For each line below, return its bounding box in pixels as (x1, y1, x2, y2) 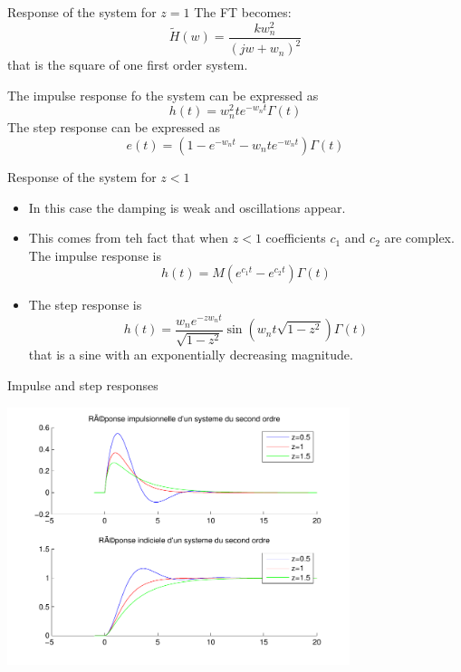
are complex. (384, 228, 455, 247)
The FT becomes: (194, 3, 292, 21)
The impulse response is (28, 245, 161, 264)
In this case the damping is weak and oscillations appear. (28, 197, 346, 216)
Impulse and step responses (7, 376, 158, 395)
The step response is (28, 295, 142, 314)
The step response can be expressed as (7, 118, 220, 137)
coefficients (265, 228, 326, 247)
